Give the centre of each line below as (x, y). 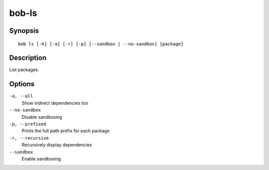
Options (22, 84)
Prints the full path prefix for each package (66, 131)
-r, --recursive (29, 138)
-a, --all (21, 96)
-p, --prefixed (28, 124)
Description (28, 58)
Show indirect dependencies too (55, 103)
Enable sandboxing (41, 159)
